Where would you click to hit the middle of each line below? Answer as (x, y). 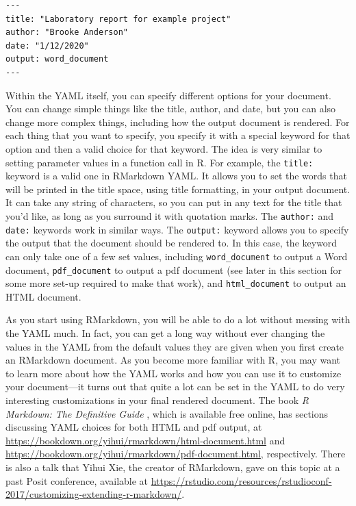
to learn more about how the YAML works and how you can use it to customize (174, 373)
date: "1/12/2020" (47, 46)
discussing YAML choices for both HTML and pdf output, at (134, 427)
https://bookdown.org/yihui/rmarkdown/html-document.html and (145, 440)
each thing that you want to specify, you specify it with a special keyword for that (178, 135)
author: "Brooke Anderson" (67, 33)
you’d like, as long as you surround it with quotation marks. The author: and (170, 215)
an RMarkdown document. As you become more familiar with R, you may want (173, 360)
